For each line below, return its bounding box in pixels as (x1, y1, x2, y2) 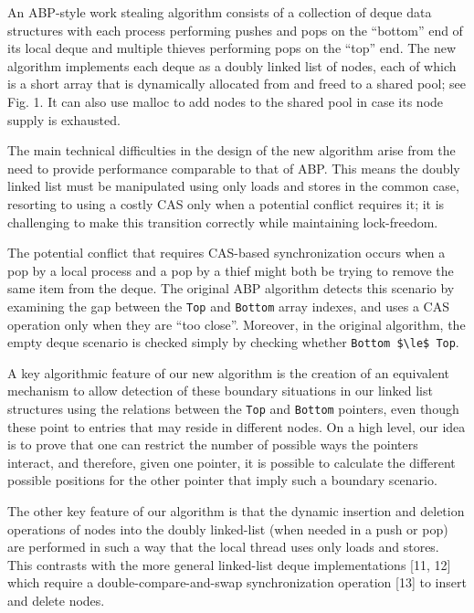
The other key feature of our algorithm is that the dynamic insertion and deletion (7, 502, 465, 521)
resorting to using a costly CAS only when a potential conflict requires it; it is (7, 194, 445, 213)
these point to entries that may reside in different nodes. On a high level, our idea (7, 417, 466, 436)
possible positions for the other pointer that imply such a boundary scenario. (7, 470, 437, 490)
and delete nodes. (7, 591, 105, 609)
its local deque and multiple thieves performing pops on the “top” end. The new (7, 38, 457, 58)
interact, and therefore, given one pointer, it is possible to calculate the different (7, 452, 456, 471)
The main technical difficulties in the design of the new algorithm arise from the (7, 141, 456, 160)
